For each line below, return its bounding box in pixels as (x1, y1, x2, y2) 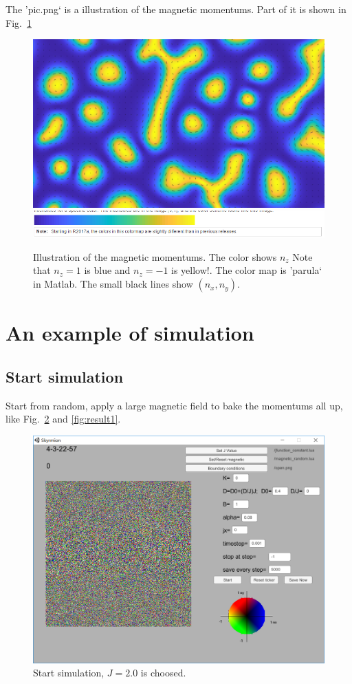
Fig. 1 (5, 15, 32, 30)
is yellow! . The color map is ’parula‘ (171, 263, 322, 277)
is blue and (84, 263, 131, 277)
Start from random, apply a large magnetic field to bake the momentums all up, (5, 398, 343, 412)
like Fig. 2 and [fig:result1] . (5, 412, 121, 426)
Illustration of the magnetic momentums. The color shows (33, 249, 277, 264)
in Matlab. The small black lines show (33, 277, 193, 291)
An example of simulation (5, 319, 254, 347)
